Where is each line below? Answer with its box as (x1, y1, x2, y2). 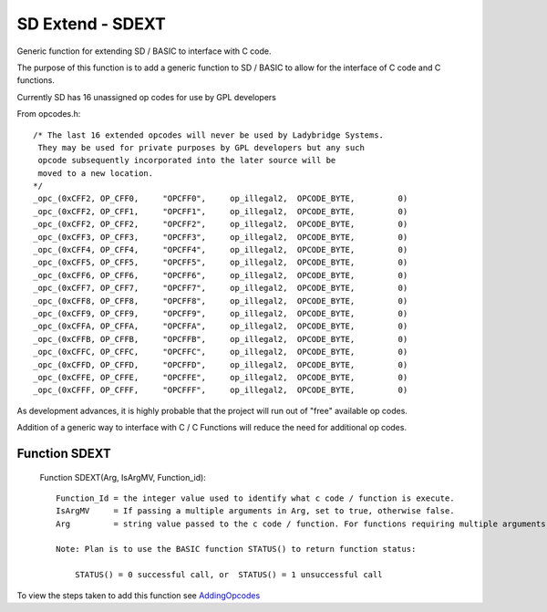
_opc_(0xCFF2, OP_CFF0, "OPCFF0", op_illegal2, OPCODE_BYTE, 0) (33, 193, 408, 204)
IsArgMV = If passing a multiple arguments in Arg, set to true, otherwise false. (56, 506, 455, 516)
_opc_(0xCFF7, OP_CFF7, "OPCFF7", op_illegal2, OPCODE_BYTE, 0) (33, 283, 408, 294)
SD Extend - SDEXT (16, 14, 166, 34)
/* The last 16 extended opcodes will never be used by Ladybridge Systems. (33, 130, 385, 140)
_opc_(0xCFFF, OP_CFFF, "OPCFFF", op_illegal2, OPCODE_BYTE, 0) (33, 385, 408, 396)
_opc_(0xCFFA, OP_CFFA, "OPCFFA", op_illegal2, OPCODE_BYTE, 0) (33, 321, 408, 332)
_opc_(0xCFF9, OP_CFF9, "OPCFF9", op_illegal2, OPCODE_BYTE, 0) (33, 308, 408, 318)
